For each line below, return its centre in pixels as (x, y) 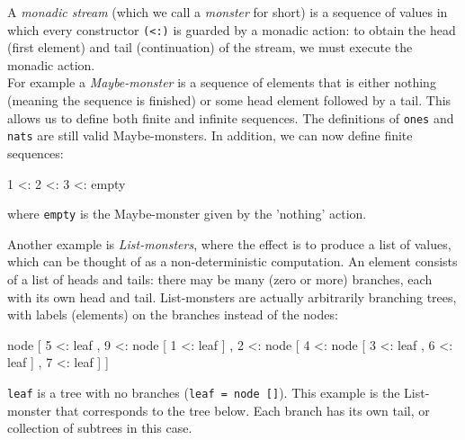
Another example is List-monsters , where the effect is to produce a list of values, (229, 243)
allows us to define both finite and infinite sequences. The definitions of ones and (231, 117)
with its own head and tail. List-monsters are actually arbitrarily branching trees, (232, 296)
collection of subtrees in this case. (100, 428)
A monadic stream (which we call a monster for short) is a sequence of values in (228, 12)
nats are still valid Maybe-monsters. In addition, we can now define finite (210, 135)
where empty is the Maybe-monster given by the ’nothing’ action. (187, 214)
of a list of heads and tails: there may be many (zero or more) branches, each (220, 278)
